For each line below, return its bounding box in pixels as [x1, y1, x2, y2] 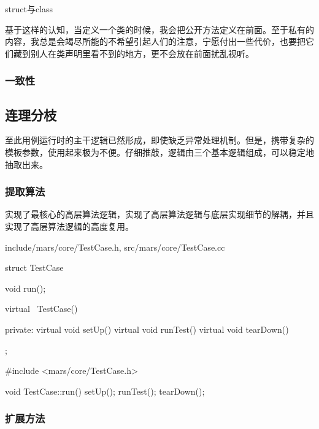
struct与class [5, 2, 53, 15]
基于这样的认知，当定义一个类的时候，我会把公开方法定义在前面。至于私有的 [5, 23, 314, 36]
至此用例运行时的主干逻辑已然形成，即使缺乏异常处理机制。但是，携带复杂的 [5, 134, 314, 146]
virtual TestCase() [5, 302, 78, 315]
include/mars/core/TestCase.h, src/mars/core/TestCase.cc [5, 240, 225, 253]
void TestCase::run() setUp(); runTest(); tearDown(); [5, 384, 205, 397]
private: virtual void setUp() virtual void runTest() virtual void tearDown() [5, 322, 289, 335]
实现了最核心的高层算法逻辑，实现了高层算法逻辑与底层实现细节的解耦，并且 [5, 208, 314, 221]
